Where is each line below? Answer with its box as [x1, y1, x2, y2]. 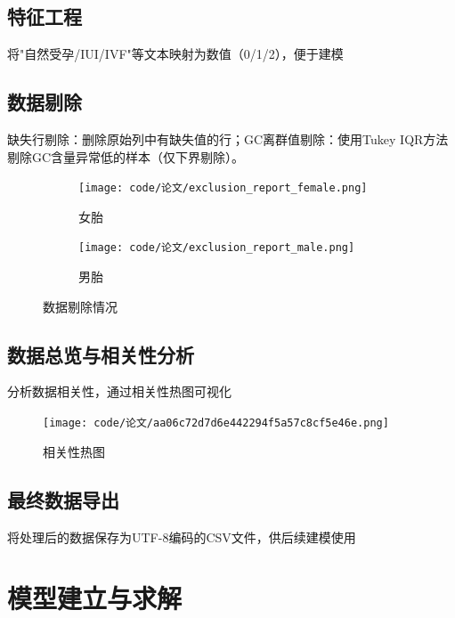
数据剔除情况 [43, 297, 118, 315]
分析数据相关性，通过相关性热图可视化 [7, 382, 232, 401]
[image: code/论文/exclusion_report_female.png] [78, 182, 368, 195]
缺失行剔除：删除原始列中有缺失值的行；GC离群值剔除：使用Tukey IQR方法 [7, 130, 449, 148]
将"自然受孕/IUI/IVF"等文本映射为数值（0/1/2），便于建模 [7, 45, 344, 63]
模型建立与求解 [7, 580, 183, 616]
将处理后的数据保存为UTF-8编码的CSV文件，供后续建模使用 [7, 527, 356, 546]
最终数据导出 [7, 485, 119, 513]
